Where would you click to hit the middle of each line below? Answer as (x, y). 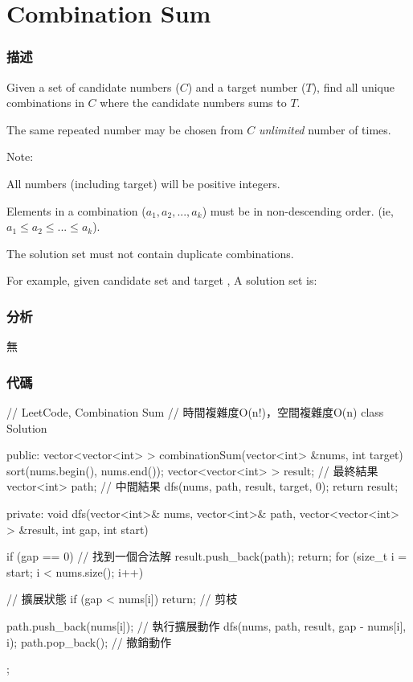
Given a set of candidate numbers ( (93, 86)
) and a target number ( (247, 86)
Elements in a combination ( (76, 210)
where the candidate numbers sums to (193, 103)
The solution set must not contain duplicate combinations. (150, 253)
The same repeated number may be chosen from (125, 129)
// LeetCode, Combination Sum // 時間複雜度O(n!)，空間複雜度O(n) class (195, 411)
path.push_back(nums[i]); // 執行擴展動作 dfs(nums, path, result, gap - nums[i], (206, 625)
